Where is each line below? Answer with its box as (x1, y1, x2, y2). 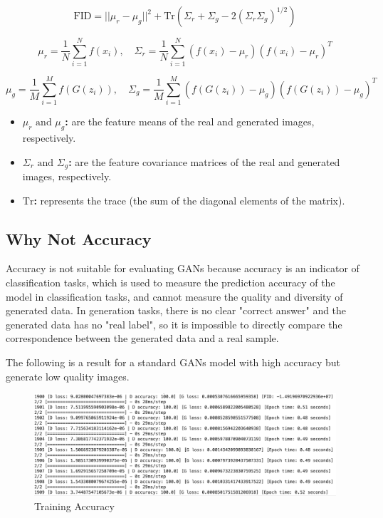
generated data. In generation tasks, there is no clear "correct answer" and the (6, 303, 347, 318)
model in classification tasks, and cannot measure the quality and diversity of (6, 289, 343, 304)
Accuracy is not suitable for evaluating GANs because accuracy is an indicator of (6, 261, 360, 276)
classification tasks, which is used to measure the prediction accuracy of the (6, 275, 335, 290)
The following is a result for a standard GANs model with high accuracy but (6, 355, 340, 370)
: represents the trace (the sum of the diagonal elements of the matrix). (33, 192, 345, 207)
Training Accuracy (34, 498, 115, 513)
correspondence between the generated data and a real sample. (6, 331, 279, 346)
